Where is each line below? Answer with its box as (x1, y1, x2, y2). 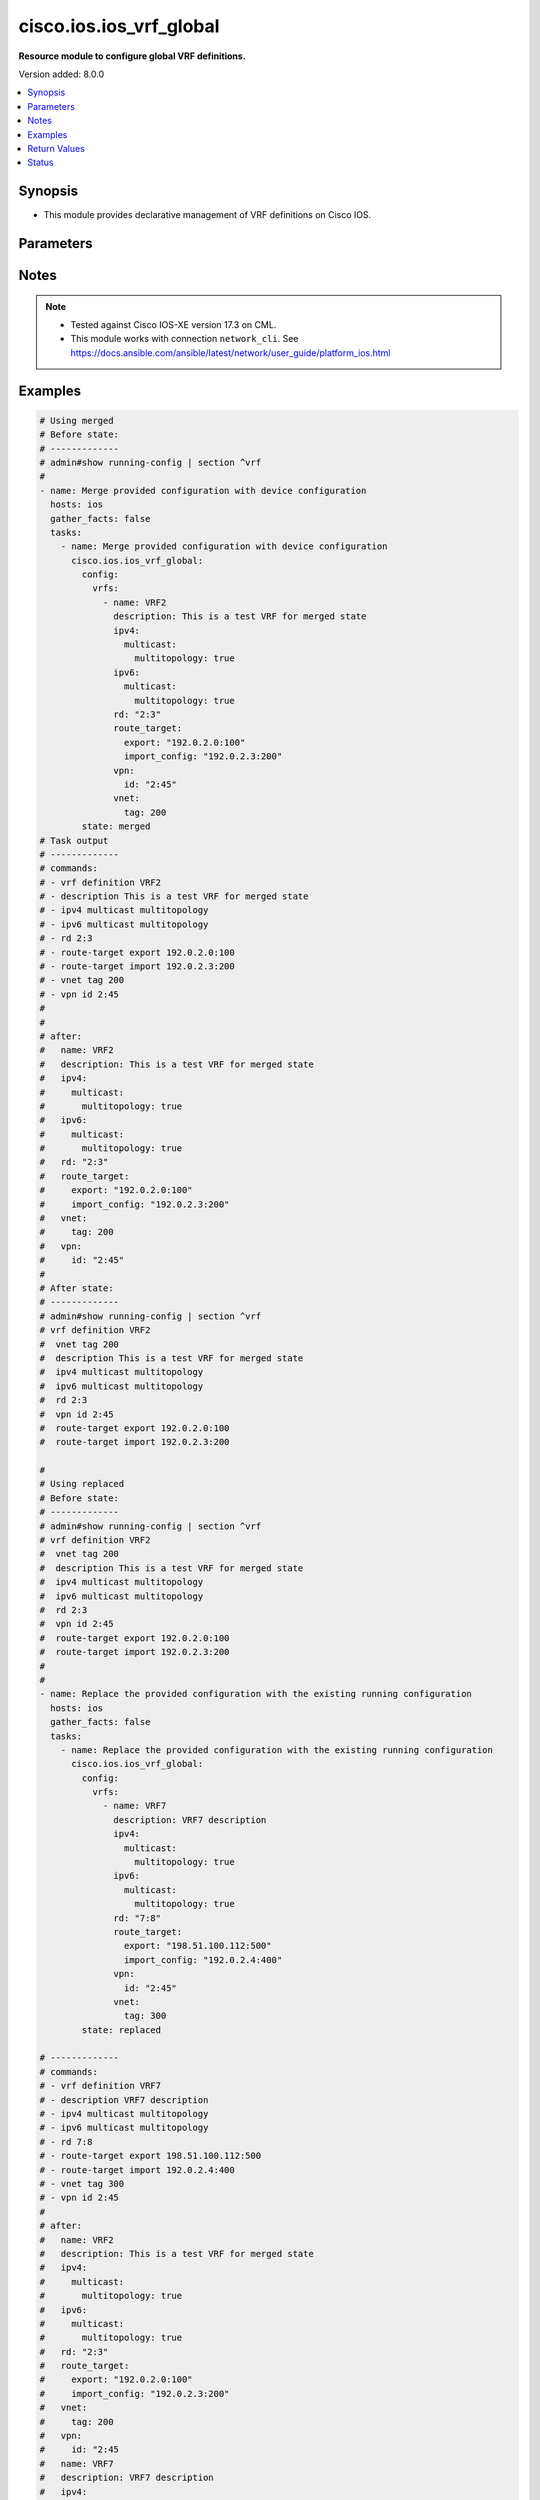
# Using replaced (39, 1478, 125, 1490)
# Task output (39, 835, 109, 846)
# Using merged (39, 415, 114, 426)
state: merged (81, 821, 151, 832)
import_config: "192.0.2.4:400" (123, 1954, 283, 1965)
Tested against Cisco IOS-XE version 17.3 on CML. (70, 319, 277, 330)
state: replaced (81, 2024, 162, 2035)
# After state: (39, 1283, 114, 1294)
